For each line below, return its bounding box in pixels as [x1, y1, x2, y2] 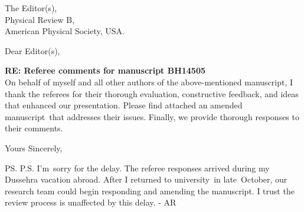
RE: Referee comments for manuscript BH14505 [5, 64, 206, 77]
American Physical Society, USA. [5, 25, 125, 37]
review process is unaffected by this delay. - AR [5, 196, 176, 208]
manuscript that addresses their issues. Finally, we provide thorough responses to [5, 110, 299, 122]
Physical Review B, [5, 13, 75, 25]
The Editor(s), [5, 2, 57, 14]
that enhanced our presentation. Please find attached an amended [5, 99, 243, 111]
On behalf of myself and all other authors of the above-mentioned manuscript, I [5, 75, 293, 88]
